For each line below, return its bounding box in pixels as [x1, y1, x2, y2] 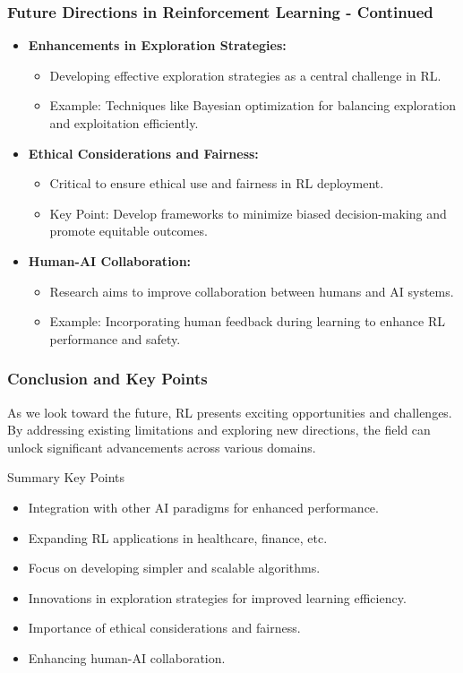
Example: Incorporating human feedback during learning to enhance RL [49, 312, 445, 331]
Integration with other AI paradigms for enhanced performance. [28, 497, 379, 516]
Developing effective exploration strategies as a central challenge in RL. [49, 65, 442, 84]
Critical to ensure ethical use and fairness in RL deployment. [49, 174, 384, 193]
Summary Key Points [7, 468, 124, 487]
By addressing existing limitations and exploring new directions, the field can [7, 420, 431, 439]
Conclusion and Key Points [7, 367, 208, 390]
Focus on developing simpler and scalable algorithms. [28, 558, 321, 577]
